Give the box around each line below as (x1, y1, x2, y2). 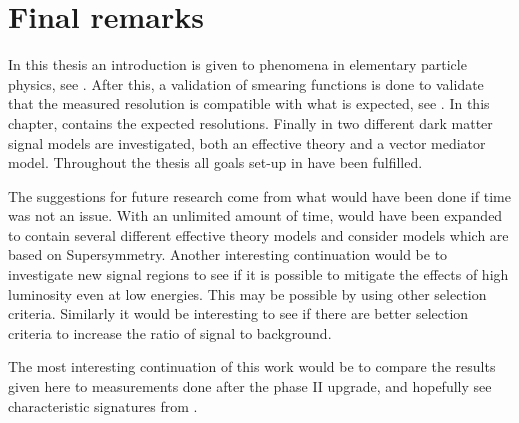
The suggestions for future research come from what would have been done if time (8, 185, 511, 206)
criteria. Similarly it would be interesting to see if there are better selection (8, 303, 469, 324)
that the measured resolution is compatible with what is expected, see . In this (8, 93, 490, 114)
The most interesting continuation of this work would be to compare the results (8, 356, 496, 377)
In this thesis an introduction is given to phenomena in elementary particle (8, 54, 467, 75)
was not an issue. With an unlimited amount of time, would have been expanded (8, 205, 503, 226)
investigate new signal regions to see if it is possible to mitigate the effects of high (8, 264, 509, 285)
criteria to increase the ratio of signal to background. (8, 322, 332, 343)
